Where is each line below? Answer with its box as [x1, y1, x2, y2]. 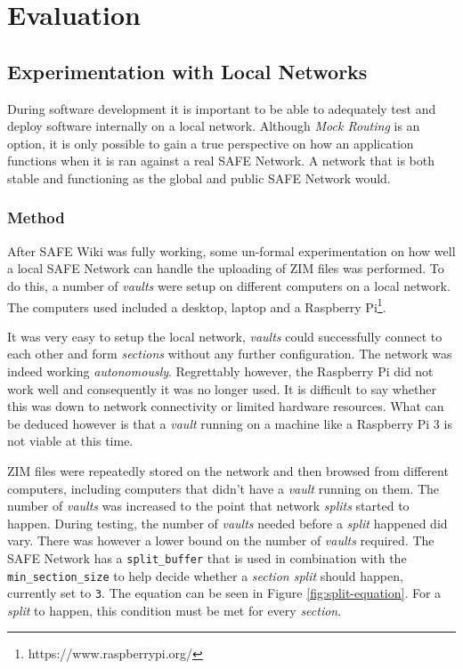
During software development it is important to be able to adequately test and [7, 99, 436, 117]
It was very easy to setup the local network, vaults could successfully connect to [7, 326, 443, 345]
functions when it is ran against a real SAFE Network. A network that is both [7, 151, 435, 170]
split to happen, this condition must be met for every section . [7, 600, 342, 619]
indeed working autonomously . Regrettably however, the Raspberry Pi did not [7, 361, 434, 380]
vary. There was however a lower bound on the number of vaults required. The [7, 531, 435, 550]
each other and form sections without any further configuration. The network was [7, 344, 452, 363]
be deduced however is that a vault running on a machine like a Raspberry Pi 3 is [7, 414, 452, 432]
